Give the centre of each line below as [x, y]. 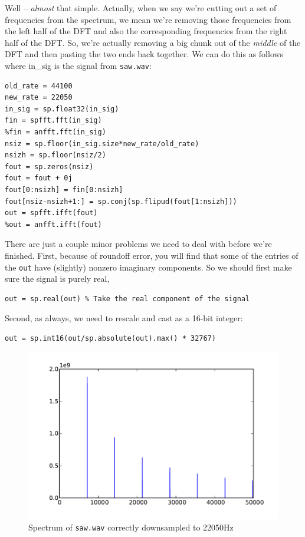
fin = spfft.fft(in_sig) [53, 121]
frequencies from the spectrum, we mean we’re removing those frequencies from [148, 19]
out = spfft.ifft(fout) [51, 213]
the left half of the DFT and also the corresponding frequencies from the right [146, 31]
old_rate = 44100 [39, 86]
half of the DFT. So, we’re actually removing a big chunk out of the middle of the [153, 42]
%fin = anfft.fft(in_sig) [55, 132]
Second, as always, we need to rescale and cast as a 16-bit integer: [124, 318]
